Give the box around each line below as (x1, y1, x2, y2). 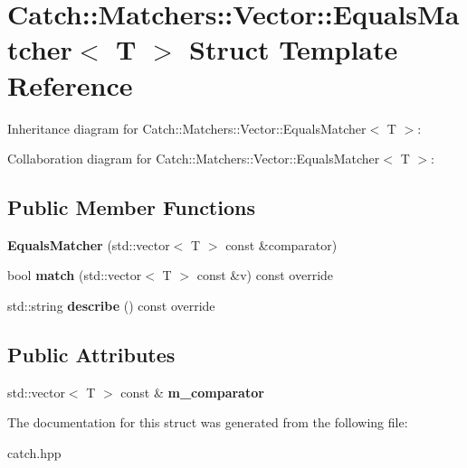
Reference (7, 66, 133, 103)
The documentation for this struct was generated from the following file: (7, 413, 408, 432)
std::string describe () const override (7, 296, 215, 315)
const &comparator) (225, 235, 338, 254)
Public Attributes (7, 341, 176, 369)
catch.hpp (7, 444, 62, 463)
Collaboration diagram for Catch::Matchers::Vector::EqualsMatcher (7, 149, 380, 168)
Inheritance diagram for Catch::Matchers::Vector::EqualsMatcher (7, 118, 367, 137)
